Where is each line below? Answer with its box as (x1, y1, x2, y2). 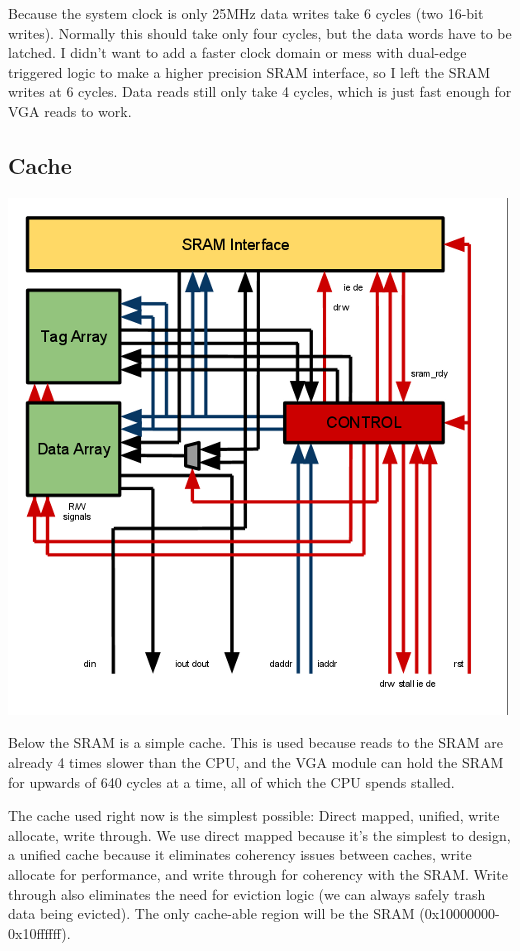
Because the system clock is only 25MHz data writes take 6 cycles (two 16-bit (8, 3, 484, 23)
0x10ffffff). (8, 922, 71, 943)
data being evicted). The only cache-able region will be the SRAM (8, 903, 415, 924)
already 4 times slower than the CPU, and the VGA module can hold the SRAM (8, 751, 504, 772)
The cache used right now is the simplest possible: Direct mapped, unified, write (8, 805, 500, 826)
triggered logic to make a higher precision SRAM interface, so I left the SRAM (8, 61, 491, 82)
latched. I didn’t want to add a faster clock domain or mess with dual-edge (8, 42, 467, 63)
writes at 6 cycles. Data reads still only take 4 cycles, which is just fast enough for (8, 81, 512, 102)
